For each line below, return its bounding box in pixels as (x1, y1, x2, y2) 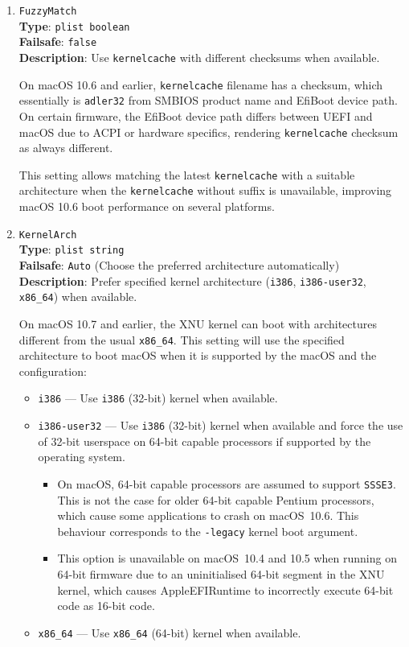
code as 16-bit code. (57, 597, 155, 614)
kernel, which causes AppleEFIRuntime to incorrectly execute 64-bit (57, 581, 394, 598)
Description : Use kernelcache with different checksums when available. (18, 48, 380, 65)
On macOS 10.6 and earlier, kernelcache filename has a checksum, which (18, 76, 383, 93)
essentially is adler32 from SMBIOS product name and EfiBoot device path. (18, 92, 398, 109)
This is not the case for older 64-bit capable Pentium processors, (57, 491, 374, 508)
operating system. (38, 448, 125, 465)
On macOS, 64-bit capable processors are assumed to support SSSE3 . (57, 475, 396, 492)
